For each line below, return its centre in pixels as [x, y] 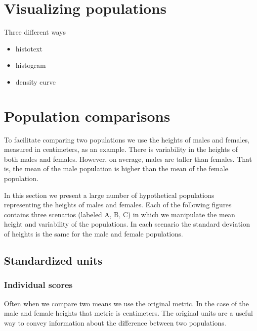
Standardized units [53, 260]
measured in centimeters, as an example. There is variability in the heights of [121, 149]
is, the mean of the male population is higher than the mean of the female [116, 168]
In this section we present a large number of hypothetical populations [109, 195]
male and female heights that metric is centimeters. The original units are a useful [128, 313]
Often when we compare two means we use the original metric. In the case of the [127, 303]
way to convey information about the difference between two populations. [115, 322]
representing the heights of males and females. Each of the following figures [118, 205]
